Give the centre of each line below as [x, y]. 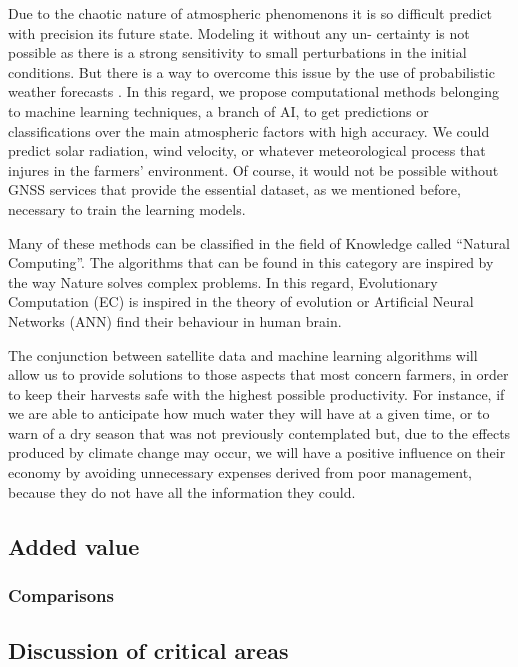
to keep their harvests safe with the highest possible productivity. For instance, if [256, 393]
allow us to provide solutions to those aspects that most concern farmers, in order [258, 374]
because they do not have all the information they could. [182, 491]
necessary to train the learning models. [127, 208]
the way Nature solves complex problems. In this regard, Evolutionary [223, 281]
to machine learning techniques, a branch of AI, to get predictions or [218, 110]
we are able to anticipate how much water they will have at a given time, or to [249, 413]
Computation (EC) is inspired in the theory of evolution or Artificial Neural [241, 301]
